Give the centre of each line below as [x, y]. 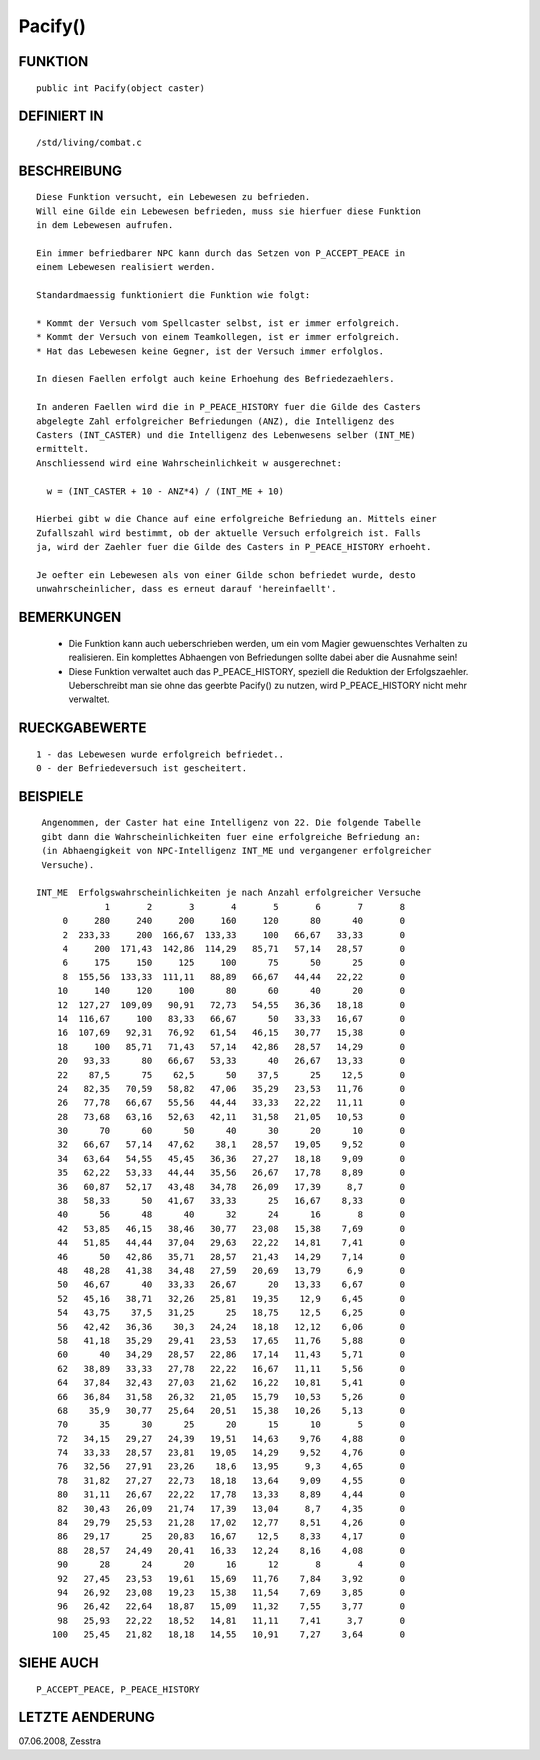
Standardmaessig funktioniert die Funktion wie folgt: [173, 295]
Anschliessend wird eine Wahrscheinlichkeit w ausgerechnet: [189, 463]
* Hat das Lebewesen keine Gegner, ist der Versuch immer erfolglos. [210, 351]
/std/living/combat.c [89, 142]
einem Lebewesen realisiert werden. [126, 267]
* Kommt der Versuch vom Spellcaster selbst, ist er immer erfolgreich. [218, 323]
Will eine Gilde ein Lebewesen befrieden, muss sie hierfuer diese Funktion [229, 211]
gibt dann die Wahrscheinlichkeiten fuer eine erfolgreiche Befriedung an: [231, 836]
